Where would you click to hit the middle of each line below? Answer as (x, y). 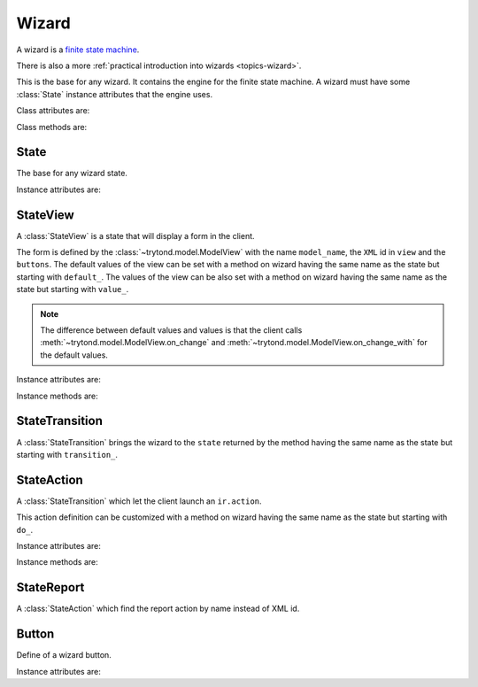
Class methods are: (52, 127)
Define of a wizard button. (64, 655)
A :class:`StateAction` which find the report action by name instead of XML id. (158, 609)
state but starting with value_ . (73, 289)
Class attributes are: (53, 111)
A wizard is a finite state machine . (78, 50)
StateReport (50, 587)
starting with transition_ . (67, 454)
